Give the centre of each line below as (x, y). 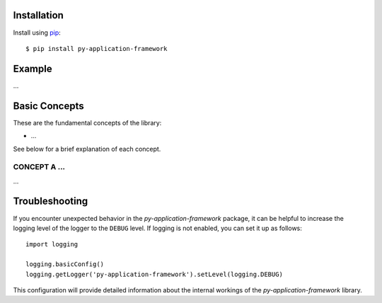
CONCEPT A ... (39, 167)
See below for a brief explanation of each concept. (87, 149)
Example (33, 68)
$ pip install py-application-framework (97, 48)
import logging (52, 245)
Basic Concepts (48, 106)
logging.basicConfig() (65, 264)
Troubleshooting (51, 201)
